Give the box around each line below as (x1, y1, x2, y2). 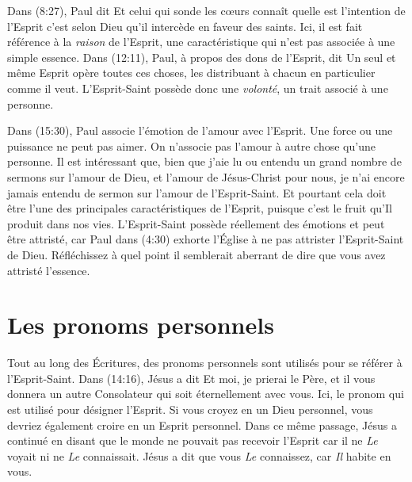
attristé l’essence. (7, 262, 90, 278)
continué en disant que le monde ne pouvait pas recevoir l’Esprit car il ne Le (7, 432, 378, 449)
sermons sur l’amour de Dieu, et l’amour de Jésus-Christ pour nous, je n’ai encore (7, 168, 405, 185)
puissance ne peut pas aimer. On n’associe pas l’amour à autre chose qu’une (7, 137, 376, 154)
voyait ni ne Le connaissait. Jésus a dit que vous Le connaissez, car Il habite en (7, 447, 391, 464)
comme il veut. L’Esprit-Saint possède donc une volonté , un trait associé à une (7, 79, 388, 96)
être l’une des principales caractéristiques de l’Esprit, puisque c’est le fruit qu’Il (7, 200, 392, 216)
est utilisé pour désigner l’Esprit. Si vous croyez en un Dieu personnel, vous (7, 401, 373, 417)
